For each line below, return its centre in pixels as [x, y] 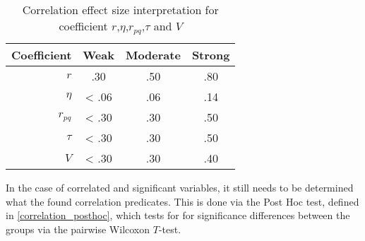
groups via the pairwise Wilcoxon [78, 229]
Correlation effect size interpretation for [120, 10]
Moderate [153, 54]
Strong [211, 54]
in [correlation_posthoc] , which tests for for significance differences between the [178, 215]
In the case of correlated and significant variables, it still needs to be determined [180, 187]
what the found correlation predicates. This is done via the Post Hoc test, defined [182, 201]
